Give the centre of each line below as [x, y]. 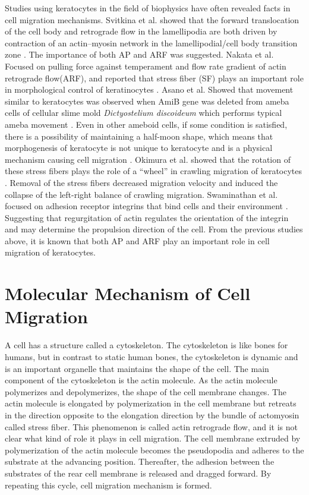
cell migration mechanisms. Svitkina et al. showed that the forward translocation [152, 19]
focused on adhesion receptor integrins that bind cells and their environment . [146, 206]
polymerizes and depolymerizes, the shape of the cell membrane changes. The [146, 391]
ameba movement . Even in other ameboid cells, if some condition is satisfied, [146, 124]
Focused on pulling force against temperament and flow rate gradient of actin [146, 66]
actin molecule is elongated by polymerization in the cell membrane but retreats [151, 403]
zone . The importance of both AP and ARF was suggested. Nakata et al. [139, 54]
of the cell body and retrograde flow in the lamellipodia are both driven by [141, 31]
